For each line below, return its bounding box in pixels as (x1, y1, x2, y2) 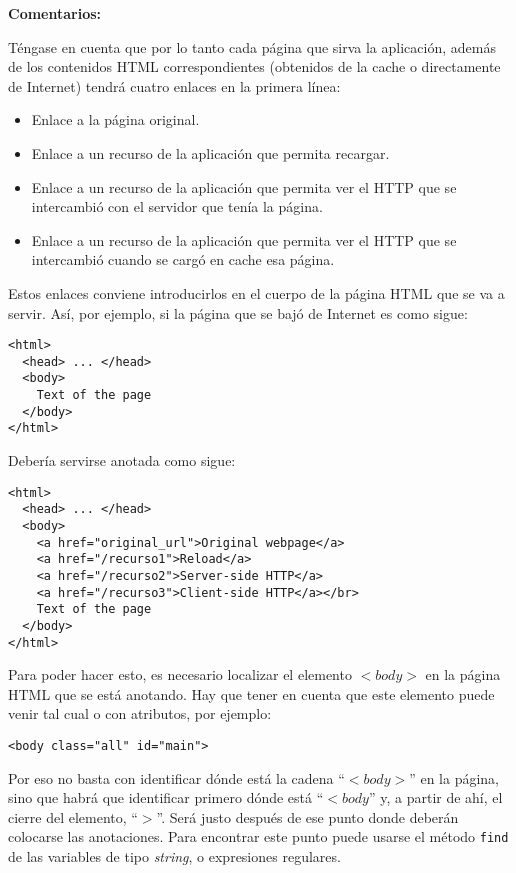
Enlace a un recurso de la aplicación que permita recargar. (31, 142, 390, 163)
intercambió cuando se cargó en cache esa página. (31, 249, 335, 270)
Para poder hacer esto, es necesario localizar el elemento (8, 664, 352, 685)
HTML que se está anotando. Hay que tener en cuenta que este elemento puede (8, 683, 495, 704)
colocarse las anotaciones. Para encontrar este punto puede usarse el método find (8, 826, 509, 847)
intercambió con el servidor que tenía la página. (31, 196, 323, 217)
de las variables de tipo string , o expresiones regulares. (8, 846, 341, 867)
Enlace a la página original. (31, 109, 200, 130)
